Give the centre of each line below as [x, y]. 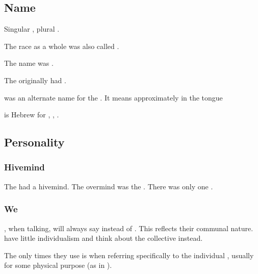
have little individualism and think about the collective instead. [104, 238]
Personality [34, 142]
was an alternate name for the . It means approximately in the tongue [113, 97]
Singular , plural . [32, 29]
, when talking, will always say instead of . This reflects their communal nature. [129, 228]
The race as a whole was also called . [62, 46]
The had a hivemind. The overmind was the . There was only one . [109, 186]
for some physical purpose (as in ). [58, 265]
